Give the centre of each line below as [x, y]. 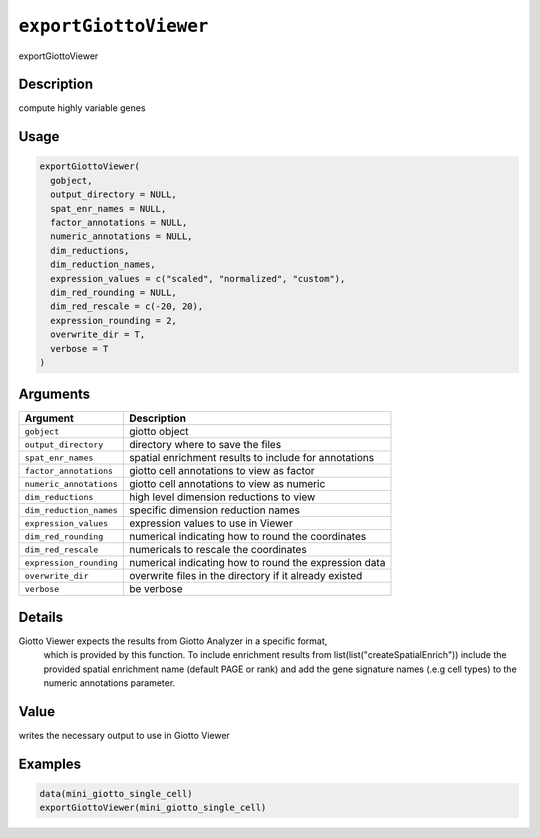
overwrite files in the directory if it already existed [245, 576]
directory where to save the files [205, 445]
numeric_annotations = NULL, [122, 236]
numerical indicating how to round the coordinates [247, 537]
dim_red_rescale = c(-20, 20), [127, 306]
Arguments [54, 394]
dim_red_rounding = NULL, [113, 292]
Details [41, 616]
